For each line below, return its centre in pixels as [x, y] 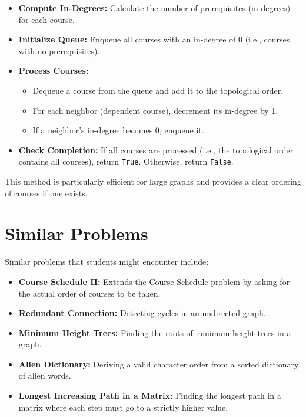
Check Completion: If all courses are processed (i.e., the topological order [156, 150]
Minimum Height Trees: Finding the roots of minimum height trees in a [155, 332]
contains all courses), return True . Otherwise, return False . [126, 161]
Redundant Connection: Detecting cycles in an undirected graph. [142, 313]
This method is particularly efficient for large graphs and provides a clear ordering [153, 181]
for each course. [46, 19]
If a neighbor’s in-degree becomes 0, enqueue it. [118, 130]
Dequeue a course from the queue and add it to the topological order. [158, 90]
